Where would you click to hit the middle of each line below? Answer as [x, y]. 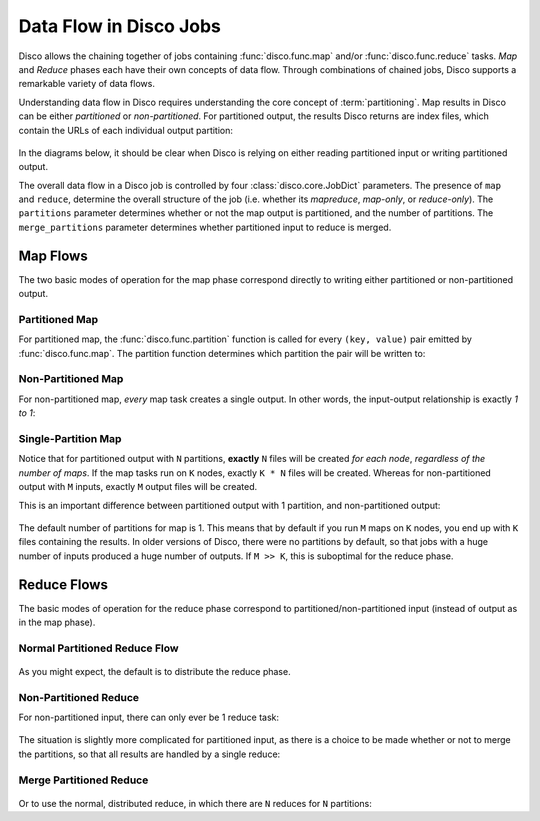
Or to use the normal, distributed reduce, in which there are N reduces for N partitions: [195, 803]
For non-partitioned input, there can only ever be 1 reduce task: [149, 717]
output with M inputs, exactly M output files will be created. [138, 487]
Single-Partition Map [70, 438]
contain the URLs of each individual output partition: [126, 130]
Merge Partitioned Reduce [83, 780]
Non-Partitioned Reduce [79, 697]
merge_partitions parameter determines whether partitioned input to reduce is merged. [205, 227]
